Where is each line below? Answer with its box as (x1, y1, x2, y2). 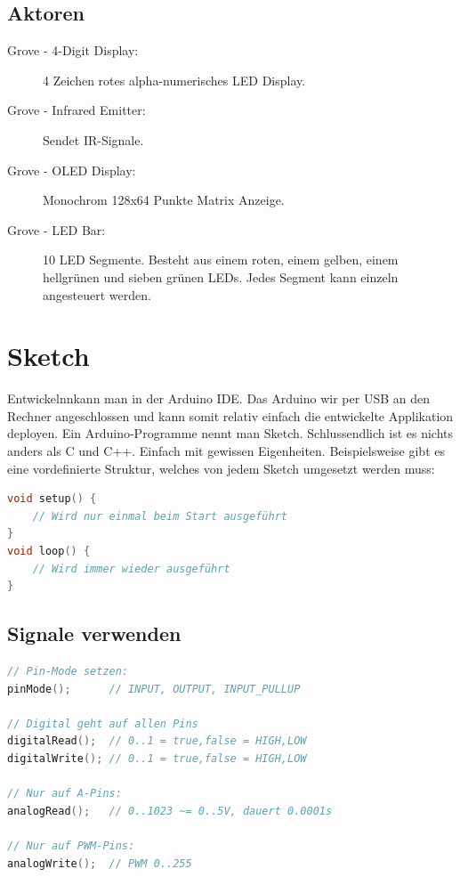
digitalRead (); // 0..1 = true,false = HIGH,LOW (7, 735, 307, 748)
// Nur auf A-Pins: (7, 787, 122, 800)
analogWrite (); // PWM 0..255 (7, 857, 192, 870)
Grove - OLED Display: (7, 160, 136, 179)
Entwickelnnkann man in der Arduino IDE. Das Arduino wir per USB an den (7, 389, 430, 408)
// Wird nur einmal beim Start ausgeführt (32, 509, 287, 523)
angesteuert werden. (43, 285, 151, 304)
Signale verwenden (7, 620, 182, 647)
